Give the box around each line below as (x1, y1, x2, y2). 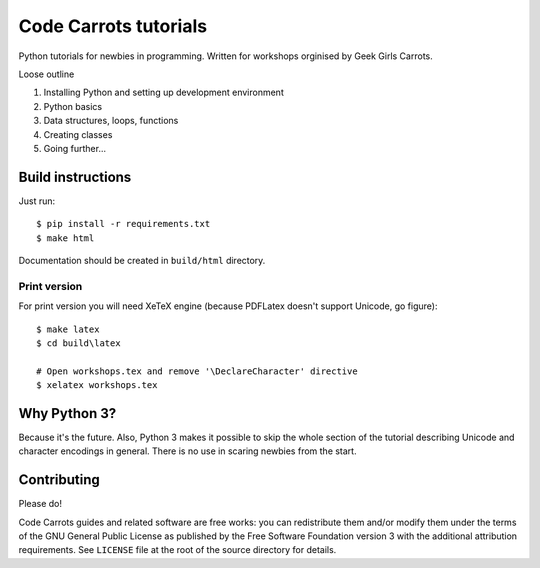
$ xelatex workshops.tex (36, 380, 158, 391)
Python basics (43, 100, 103, 112)
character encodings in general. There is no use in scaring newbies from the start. (18, 445, 357, 457)
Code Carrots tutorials (18, 15, 208, 37)
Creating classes (43, 128, 113, 140)
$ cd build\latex (36, 337, 121, 349)
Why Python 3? (18, 405, 117, 422)
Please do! (18, 498, 62, 510)
